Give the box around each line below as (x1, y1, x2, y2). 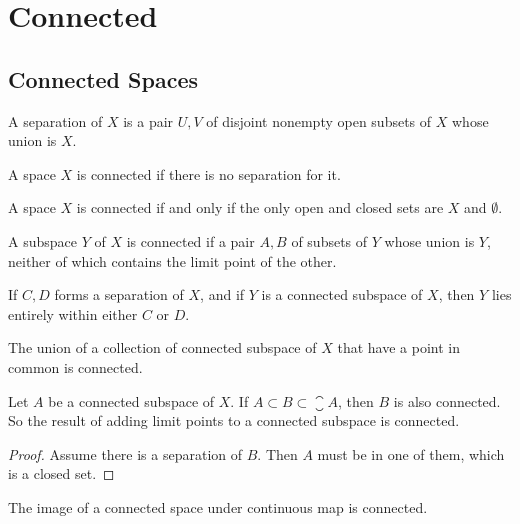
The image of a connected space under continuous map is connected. (8, 496, 428, 517)
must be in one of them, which (317, 443, 505, 464)
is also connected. (393, 390, 501, 411)
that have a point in (337, 337, 460, 358)
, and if (200, 284, 245, 305)
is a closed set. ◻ (8, 463, 115, 484)
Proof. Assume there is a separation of (8, 443, 243, 464)
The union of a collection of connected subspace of (8, 337, 317, 358)
